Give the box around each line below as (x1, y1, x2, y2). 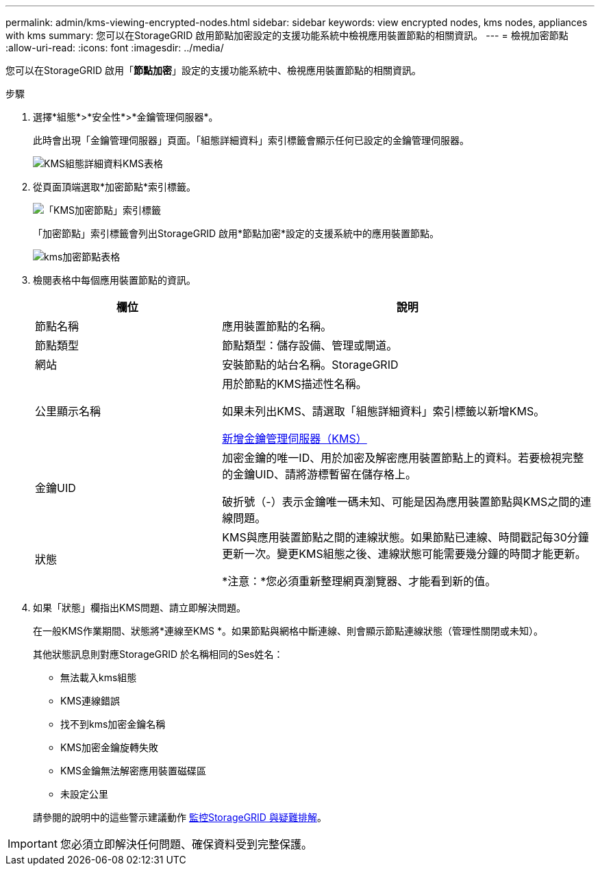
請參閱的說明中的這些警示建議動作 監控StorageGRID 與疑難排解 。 (33, 811, 327, 823)
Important (8, 837, 58, 850)
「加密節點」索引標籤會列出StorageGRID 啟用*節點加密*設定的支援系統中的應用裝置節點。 (33, 228, 439, 239)
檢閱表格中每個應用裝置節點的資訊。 (33, 274, 196, 286)
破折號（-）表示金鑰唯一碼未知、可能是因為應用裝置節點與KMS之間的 (222, 495, 581, 508)
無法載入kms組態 (60, 672, 137, 683)
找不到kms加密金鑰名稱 (60, 718, 166, 730)
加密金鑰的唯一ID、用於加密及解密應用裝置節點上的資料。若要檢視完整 (222, 451, 584, 465)
